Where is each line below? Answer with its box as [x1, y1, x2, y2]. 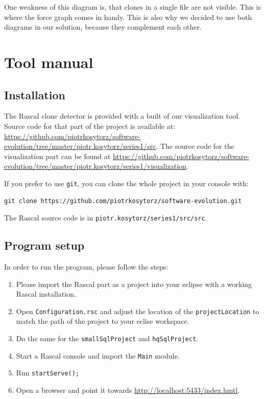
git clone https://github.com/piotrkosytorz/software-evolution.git [4, 197, 242, 205]
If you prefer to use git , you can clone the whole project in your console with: [4, 178, 249, 188]
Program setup [4, 237, 85, 253]
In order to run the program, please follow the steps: [4, 261, 168, 272]
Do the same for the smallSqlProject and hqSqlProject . [16, 333, 198, 344]
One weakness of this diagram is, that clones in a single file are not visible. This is [4, 2, 261, 12]
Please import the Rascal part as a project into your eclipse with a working [16, 278, 252, 289]
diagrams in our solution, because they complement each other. [4, 21, 202, 32]
